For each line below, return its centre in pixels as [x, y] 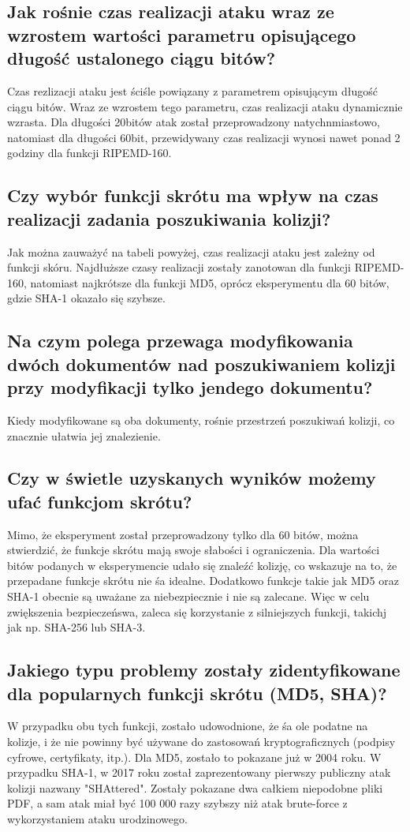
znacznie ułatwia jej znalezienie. [84, 435]
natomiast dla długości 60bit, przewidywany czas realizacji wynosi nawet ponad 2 [204, 137]
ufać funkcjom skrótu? [100, 501]
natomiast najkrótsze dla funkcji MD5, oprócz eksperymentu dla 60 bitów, [210, 282]
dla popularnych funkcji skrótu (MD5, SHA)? [197, 693]
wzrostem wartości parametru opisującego [182, 34]
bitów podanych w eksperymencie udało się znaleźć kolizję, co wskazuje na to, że [202, 565]
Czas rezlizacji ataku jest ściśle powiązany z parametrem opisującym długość [192, 90]
